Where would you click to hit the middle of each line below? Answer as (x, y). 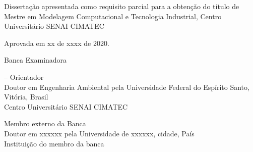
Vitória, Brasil (26, 97)
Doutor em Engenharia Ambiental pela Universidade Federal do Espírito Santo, (127, 87)
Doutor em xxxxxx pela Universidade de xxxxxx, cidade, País (99, 133)
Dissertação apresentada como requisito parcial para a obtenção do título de (122, 6)
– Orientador (24, 77)
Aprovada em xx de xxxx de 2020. (57, 43)
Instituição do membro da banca (54, 143)
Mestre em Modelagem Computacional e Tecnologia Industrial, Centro (113, 16)
